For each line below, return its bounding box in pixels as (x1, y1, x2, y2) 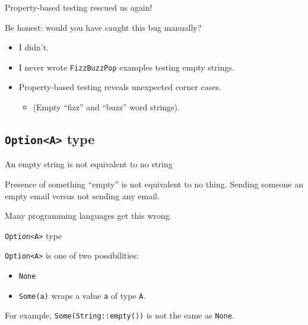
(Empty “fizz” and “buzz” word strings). (33, 101, 180, 113)
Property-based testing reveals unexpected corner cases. (18, 81, 221, 93)
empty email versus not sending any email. (5, 189, 160, 202)
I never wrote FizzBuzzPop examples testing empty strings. (18, 60, 234, 73)
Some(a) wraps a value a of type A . (18, 289, 146, 301)
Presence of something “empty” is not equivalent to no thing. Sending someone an (5, 178, 303, 190)
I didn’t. (18, 41, 49, 53)
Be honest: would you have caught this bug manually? (5, 21, 202, 33)
